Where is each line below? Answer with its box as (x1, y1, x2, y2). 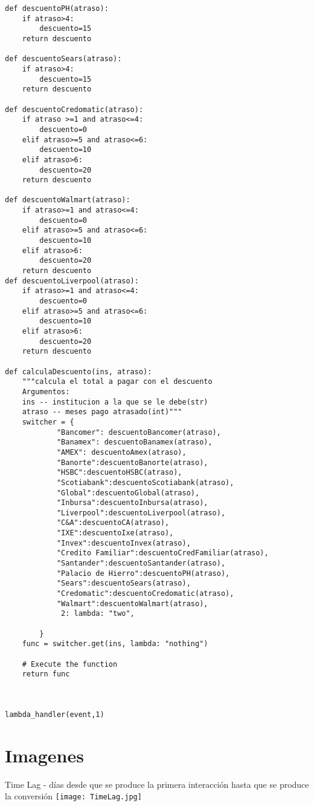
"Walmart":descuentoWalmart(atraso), (56, 599, 208, 608)
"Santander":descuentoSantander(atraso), (56, 559, 226, 568)
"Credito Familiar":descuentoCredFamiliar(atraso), (56, 549, 269, 558)
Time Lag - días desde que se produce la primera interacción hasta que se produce (5, 778, 309, 790)
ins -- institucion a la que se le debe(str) (22, 397, 208, 406)
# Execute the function (22, 659, 118, 669)
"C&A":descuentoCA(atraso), (56, 518, 170, 527)
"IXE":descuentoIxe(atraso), (56, 529, 174, 538)
